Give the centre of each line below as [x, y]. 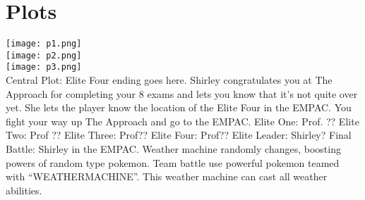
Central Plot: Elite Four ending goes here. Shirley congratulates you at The [169, 80]
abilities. [24, 190]
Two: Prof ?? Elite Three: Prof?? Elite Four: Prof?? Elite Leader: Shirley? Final [179, 135]
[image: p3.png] [44, 67]
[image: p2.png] [44, 55]
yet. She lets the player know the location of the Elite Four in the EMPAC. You [179, 107]
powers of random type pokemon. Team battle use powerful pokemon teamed [173, 162]
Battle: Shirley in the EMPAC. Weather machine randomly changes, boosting [173, 149]
